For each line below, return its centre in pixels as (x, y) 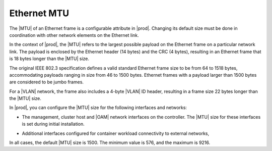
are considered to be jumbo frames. (47, 82)
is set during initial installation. (53, 124)
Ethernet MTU (39, 13)
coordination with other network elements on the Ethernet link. (74, 35)
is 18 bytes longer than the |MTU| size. (49, 59)
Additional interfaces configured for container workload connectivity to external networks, (116, 133)
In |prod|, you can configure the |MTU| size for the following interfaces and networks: (98, 108)
